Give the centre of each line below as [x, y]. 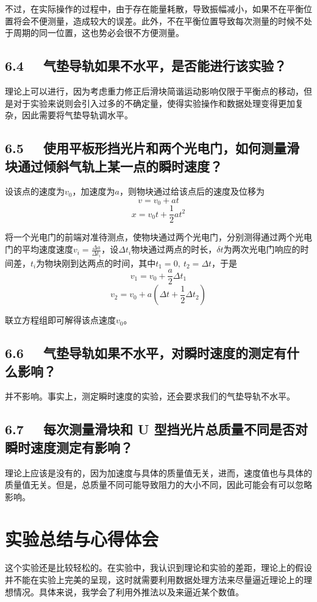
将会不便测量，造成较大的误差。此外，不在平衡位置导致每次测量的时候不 [158, 20]
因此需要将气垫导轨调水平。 [77, 115]
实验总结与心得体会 [82, 538]
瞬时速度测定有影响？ [69, 447]
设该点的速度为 [35, 191]
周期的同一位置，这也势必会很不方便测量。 [98, 33]
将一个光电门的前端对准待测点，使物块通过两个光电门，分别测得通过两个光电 [158, 237]
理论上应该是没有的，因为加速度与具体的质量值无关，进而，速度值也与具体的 [158, 472]
